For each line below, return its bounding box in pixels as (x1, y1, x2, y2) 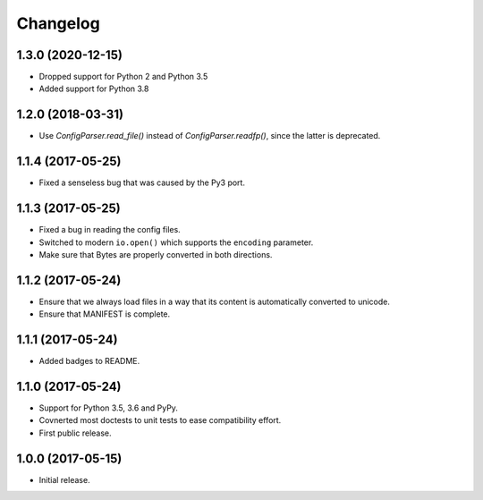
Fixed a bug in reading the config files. (38, 225, 181, 235)
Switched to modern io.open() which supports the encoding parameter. (38, 237, 314, 248)
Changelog (16, 13, 100, 33)
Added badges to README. (38, 356, 140, 367)
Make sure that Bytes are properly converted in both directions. (38, 249, 273, 259)
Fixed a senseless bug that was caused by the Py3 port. (38, 177, 246, 188)
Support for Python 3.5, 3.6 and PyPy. (38, 403, 179, 413)
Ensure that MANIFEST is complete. (38, 309, 171, 319)
